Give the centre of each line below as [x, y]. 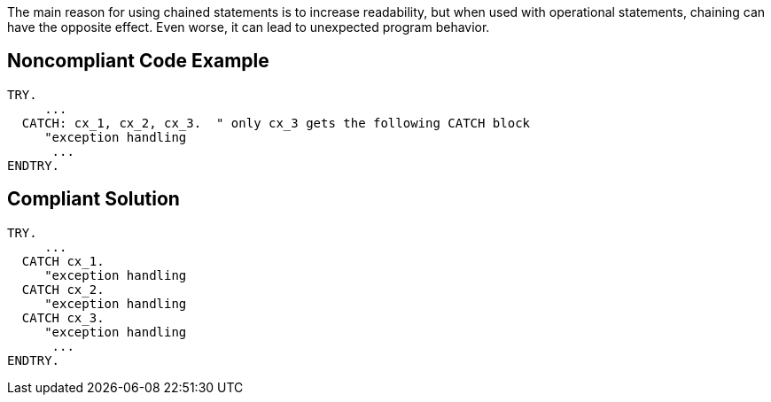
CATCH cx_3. [63, 317]
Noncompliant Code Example [138, 61]
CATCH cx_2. [63, 289]
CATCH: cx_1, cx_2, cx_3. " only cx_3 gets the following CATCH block [276, 123]
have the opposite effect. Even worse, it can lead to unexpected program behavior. [249, 27]
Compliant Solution [93, 199]
